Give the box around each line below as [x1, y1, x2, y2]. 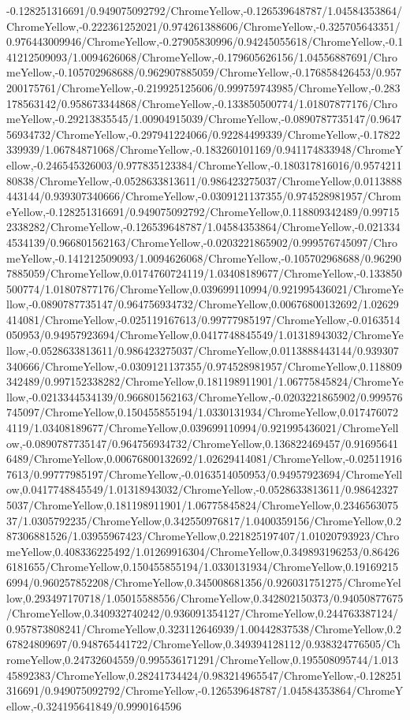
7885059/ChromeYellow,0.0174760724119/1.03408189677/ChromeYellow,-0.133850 [6, 265, 402, 282]
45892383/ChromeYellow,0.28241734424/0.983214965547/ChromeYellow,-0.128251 [6, 666, 402, 683]
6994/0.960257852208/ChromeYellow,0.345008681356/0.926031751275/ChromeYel [6, 573, 401, 590]
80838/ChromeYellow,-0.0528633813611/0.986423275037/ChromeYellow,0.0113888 [6, 172, 402, 188]
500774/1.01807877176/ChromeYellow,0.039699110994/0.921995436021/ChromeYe [6, 280, 404, 297]
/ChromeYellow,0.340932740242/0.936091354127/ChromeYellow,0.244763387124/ [6, 605, 399, 621]
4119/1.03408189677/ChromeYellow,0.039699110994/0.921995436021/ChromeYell [6, 420, 399, 436]
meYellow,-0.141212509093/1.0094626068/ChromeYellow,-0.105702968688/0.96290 [6, 249, 401, 266]
